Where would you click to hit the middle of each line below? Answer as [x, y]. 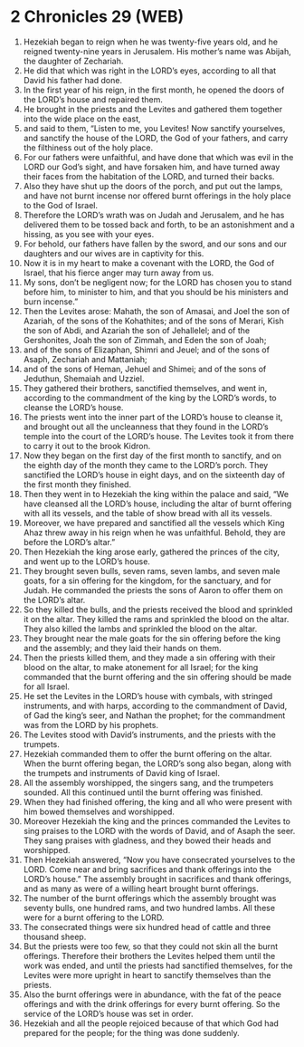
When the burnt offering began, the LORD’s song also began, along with [157, 764]
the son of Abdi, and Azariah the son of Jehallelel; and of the [137, 330]
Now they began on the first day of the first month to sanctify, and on [152, 456]
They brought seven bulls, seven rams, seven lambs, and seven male [152, 571]
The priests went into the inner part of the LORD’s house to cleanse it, [153, 417]
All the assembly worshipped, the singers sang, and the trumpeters [148, 783]
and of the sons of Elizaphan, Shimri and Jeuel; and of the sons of [147, 350]
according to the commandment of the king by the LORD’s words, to [150, 398]
